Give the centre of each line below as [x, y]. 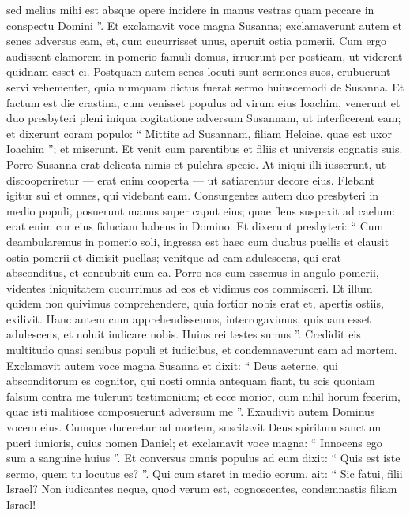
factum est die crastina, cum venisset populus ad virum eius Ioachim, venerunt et [203, 102]
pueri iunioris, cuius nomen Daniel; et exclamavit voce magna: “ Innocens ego [194, 442]
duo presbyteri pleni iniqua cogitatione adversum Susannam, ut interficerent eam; [204, 118]
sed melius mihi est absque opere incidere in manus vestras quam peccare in [190, 9]
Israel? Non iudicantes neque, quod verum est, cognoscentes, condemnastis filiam [202, 489]
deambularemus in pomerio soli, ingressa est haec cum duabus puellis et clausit [198, 241]
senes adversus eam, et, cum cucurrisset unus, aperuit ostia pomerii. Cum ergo [197, 41]
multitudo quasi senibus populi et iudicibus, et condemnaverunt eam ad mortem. [202, 350]
